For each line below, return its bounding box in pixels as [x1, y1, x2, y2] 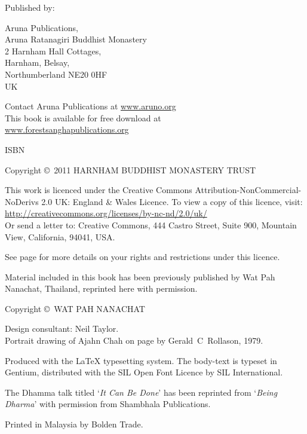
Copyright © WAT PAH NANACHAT [5, 302, 145, 314]
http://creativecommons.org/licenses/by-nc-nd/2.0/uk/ [5, 207, 207, 219]
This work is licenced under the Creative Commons [5, 184, 192, 196]
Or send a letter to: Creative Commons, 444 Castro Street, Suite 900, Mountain [5, 218, 297, 231]
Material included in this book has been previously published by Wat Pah [5, 270, 275, 283]
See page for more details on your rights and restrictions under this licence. [5, 250, 280, 263]
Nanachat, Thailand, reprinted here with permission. [5, 282, 198, 295]
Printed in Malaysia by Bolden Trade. [5, 418, 143, 430]
